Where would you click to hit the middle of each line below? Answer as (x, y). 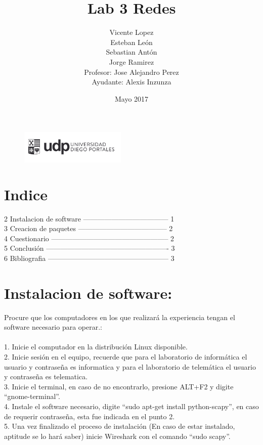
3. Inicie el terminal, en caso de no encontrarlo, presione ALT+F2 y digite (119, 386)
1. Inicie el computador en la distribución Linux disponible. (96, 347)
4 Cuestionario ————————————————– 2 (89, 238)
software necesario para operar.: (53, 327)
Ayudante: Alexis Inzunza (131, 82)
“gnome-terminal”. (32, 396)
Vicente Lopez (131, 32)
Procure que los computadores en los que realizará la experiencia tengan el (120, 317)
